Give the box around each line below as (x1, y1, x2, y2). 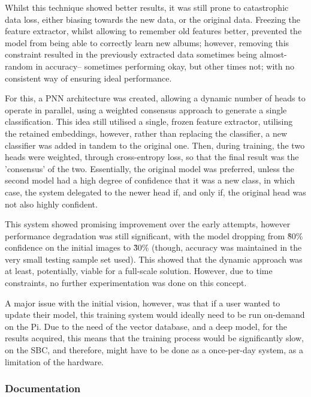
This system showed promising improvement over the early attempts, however (5, 218, 291, 230)
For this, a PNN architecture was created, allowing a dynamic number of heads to (5, 92, 306, 104)
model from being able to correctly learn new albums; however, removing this (5, 36, 289, 49)
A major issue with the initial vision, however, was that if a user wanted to (5, 296, 280, 309)
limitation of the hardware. (5, 355, 104, 368)
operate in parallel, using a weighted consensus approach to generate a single (5, 103, 287, 116)
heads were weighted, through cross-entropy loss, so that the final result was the (5, 151, 299, 163)
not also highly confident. (5, 197, 98, 210)
